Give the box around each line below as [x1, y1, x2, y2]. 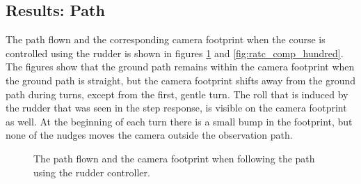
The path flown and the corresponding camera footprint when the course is [6, 32, 326, 47]
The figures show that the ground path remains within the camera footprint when [6, 59, 355, 74]
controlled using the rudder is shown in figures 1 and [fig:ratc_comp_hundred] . [6, 45, 344, 60]
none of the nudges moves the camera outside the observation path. [6, 128, 293, 142]
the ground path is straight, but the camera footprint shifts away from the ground [6, 72, 356, 87]
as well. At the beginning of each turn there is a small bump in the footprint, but [6, 114, 353, 128]
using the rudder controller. [33, 164, 150, 179]
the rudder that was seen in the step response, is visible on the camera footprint [6, 100, 347, 115]
